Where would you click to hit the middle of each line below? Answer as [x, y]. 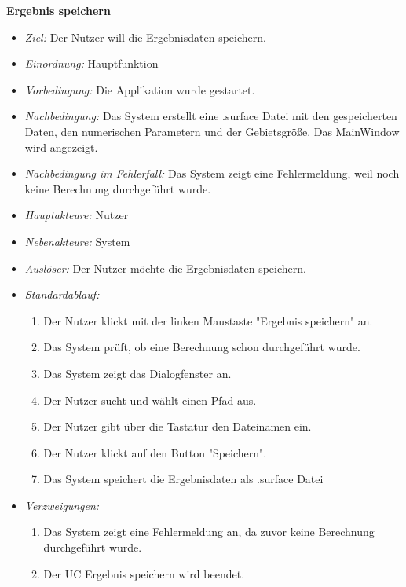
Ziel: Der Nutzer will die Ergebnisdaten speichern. [145, 37]
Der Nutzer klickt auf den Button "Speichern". [155, 452]
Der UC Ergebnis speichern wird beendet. [144, 573]
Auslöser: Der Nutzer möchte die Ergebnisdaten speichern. [165, 268]
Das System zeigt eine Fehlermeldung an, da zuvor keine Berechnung [209, 532]
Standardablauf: [62, 294]
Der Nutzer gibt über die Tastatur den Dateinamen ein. [177, 426]
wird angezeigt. [61, 147]
